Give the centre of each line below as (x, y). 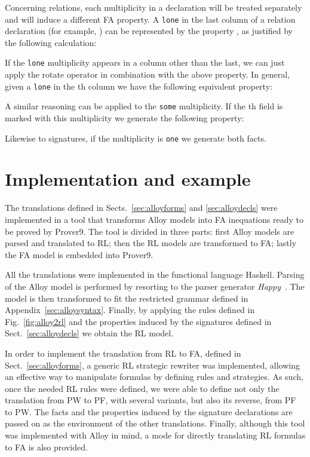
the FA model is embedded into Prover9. (79, 254)
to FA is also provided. (46, 447)
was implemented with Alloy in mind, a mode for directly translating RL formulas (155, 435)
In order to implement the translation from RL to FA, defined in (123, 353)
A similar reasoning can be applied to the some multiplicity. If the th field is (144, 106)
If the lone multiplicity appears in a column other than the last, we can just (145, 62)
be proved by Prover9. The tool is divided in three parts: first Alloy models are (150, 231)
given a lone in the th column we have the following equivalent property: (139, 86)
